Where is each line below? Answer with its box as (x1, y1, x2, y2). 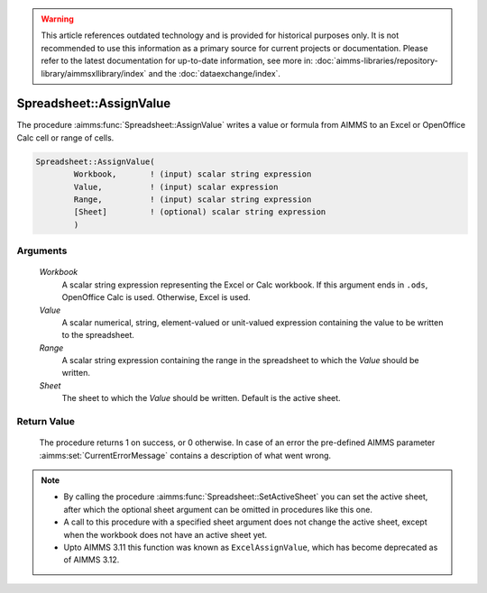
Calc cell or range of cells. (16, 132, 115, 143)
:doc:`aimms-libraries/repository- (314, 55, 438, 67)
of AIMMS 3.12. (63, 554, 120, 565)
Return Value (16, 415, 76, 428)
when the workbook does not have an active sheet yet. (63, 529, 268, 540)
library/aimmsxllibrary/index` (41, 68, 147, 78)
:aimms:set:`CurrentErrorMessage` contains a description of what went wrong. (39, 450, 332, 461)
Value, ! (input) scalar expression (73, 181, 279, 192)
